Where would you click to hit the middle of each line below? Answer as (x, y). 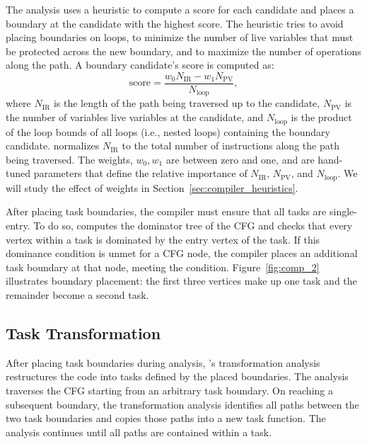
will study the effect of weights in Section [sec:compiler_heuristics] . (152, 187)
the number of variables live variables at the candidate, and (135, 117)
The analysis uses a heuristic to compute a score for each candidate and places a (180, 9)
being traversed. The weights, (69, 159)
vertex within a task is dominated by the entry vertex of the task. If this (163, 239)
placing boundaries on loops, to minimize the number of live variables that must (180, 37)
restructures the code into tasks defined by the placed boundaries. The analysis (177, 376)
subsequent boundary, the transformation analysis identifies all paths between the (182, 404)
